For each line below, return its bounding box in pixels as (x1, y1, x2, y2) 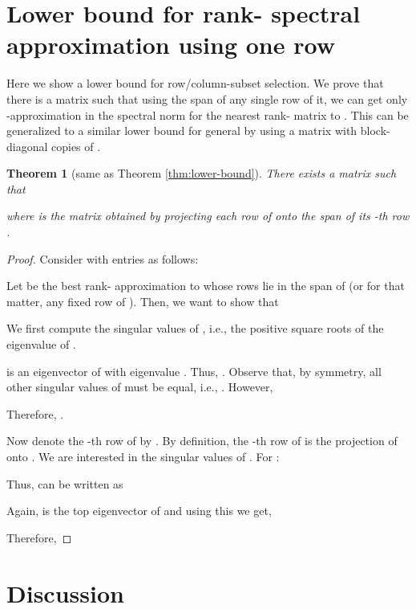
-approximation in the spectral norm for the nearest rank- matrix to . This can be (6, 106, 409, 123)
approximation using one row (6, 28, 335, 61)
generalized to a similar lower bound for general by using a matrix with (6, 122, 357, 139)
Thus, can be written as (6, 475, 123, 492)
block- (360, 122, 390, 139)
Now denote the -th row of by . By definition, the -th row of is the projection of (6, 432, 398, 449)
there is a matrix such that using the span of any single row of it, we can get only (6, 90, 408, 107)
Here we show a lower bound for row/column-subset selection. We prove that (6, 75, 384, 92)
